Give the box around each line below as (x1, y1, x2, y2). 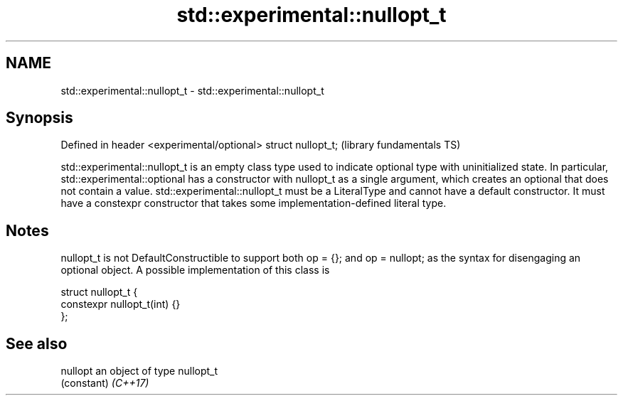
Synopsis (6, 109, 73, 127)
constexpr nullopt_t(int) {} (60, 298, 181, 311)
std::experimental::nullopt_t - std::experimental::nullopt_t (60, 84, 324, 97)
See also (6, 334, 68, 353)
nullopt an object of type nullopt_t (60, 365, 218, 378)
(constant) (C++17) (60, 377, 149, 390)
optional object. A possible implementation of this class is (60, 264, 330, 277)
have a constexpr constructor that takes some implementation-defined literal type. (60, 197, 447, 210)
